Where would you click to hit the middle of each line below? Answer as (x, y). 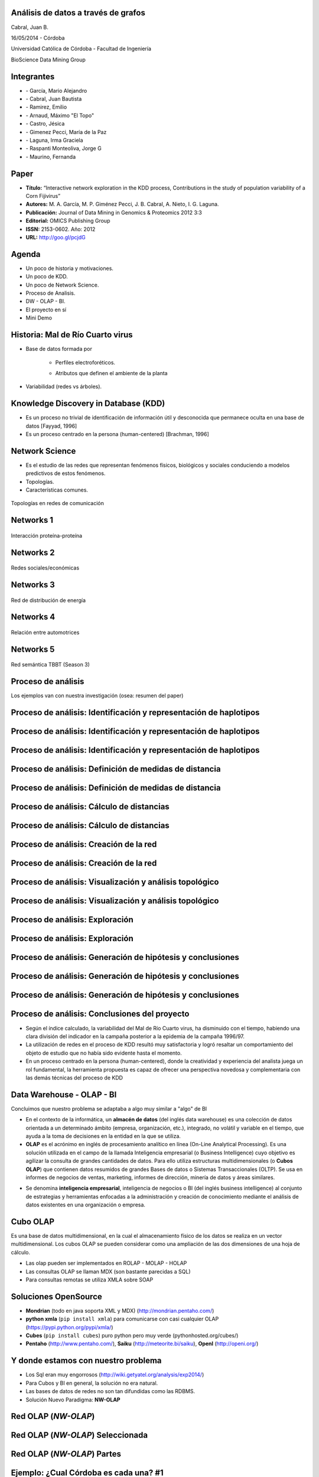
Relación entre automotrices (45, 633)
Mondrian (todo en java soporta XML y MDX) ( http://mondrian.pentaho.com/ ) (120, 1310)
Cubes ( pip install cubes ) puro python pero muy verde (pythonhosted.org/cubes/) (132, 1336)
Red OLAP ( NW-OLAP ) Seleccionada (79, 1435)
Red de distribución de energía (48, 600)
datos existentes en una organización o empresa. (86, 1205)
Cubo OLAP (33, 1221)
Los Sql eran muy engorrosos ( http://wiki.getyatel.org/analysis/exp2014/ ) (115, 1375)
